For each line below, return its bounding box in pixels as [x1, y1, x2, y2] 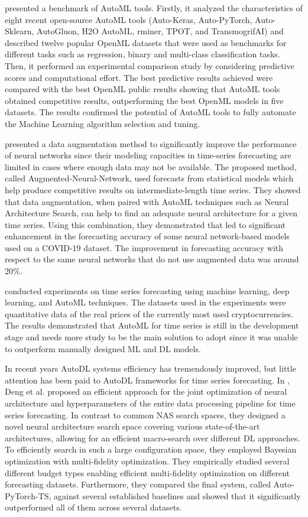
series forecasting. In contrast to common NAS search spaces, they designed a [5, 408, 286, 421]
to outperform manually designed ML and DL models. [5, 342, 201, 355]
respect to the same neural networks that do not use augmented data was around [5, 253, 299, 265]
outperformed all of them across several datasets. [5, 501, 182, 513]
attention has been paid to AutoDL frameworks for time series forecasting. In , [5, 373, 290, 386]
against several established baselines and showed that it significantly [54, 489, 301, 502]
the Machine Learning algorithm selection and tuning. [5, 117, 200, 129]
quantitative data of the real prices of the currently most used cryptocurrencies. [5, 307, 294, 320]
